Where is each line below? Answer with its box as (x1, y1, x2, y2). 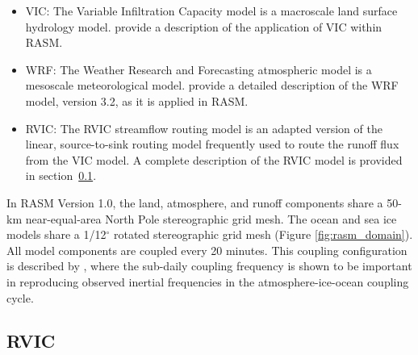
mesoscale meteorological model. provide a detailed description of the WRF (25, 77, 399, 94)
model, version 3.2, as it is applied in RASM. (25, 92, 249, 109)
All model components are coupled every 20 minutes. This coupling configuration (6, 241, 408, 258)
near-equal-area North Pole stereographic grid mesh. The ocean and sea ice (25, 210, 397, 227)
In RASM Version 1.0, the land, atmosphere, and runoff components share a (6, 194, 383, 211)
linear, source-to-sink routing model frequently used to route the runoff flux (25, 136, 399, 152)
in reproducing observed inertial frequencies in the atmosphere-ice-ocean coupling (6, 273, 409, 290)
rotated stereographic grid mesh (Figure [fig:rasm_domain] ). (113, 226, 413, 243)
